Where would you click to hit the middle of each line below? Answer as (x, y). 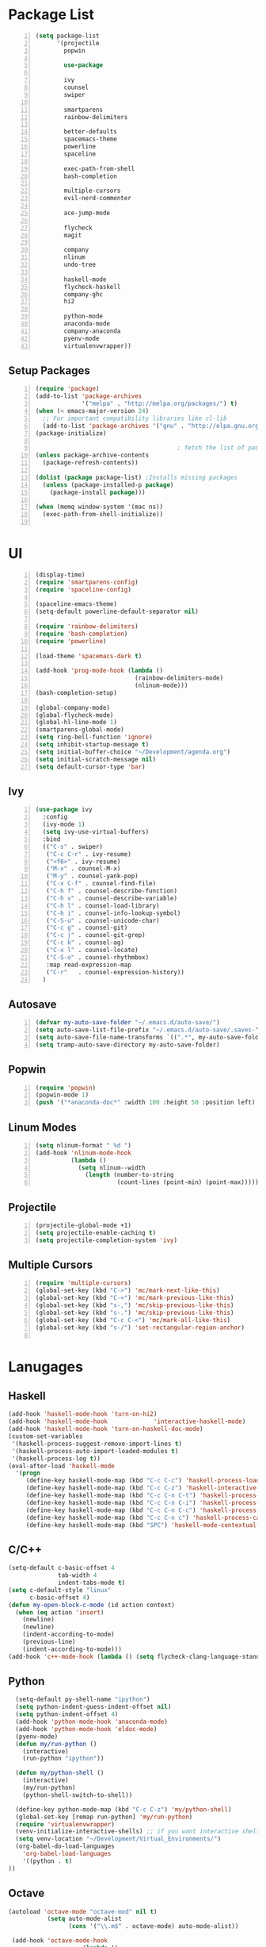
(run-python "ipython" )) (63, 1759)
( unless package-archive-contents (92, 455)
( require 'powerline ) (71, 641)
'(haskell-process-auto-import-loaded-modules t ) (95, 1451)
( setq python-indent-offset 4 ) (67, 1714)
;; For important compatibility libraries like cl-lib (135, 418)
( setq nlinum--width (112, 1168)
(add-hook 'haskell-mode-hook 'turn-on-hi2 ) (83, 1414)
